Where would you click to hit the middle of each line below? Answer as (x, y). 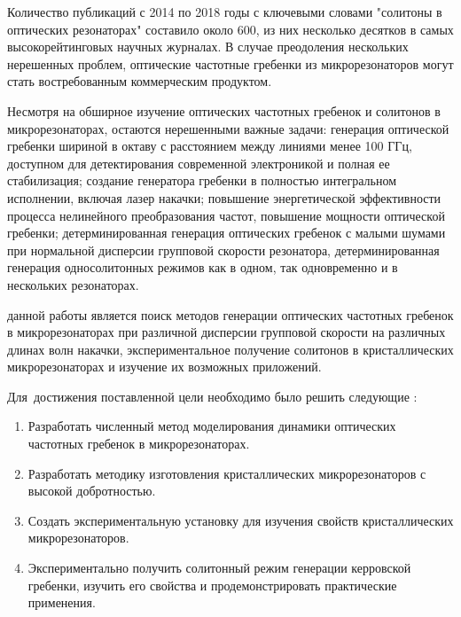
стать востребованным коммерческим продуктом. (140, 81)
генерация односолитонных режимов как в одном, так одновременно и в (203, 267)
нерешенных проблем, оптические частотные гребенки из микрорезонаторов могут (230, 63)
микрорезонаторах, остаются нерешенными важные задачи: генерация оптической (228, 128)
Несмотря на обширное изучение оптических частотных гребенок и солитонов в (224, 110)
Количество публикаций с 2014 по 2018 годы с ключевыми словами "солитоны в (225, 12)
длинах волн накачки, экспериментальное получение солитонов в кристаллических (230, 349)
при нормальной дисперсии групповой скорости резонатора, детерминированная (223, 250)
